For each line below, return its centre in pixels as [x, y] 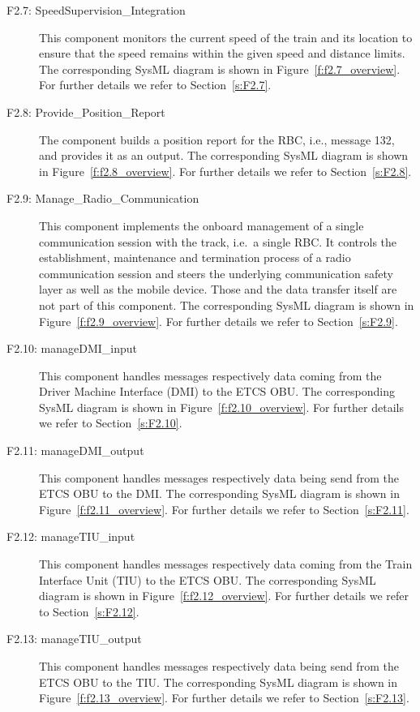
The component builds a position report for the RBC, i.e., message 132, [217, 139]
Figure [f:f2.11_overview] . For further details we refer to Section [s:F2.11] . [224, 509]
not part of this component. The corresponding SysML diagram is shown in [227, 305]
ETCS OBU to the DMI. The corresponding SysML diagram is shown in [219, 493]
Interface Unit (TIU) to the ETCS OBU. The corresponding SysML [208, 579]
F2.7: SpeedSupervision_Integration [96, 10]
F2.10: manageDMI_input [72, 348]
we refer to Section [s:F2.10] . [111, 423]
